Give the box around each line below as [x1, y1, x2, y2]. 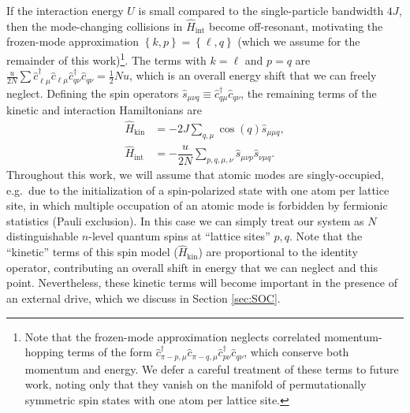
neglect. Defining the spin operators [6, 84, 179, 101]
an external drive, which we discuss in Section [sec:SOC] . [6, 290, 281, 307]
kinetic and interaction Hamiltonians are [6, 102, 202, 118]
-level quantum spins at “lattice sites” [88, 228, 270, 244]
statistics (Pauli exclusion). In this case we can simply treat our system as [6, 212, 364, 229]
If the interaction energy [6, 2, 124, 18]
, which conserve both [244, 344, 349, 360]
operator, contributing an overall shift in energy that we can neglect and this [6, 259, 378, 275]
